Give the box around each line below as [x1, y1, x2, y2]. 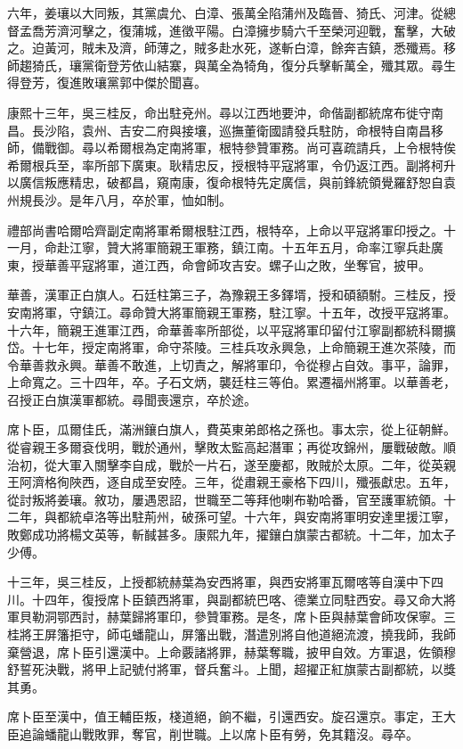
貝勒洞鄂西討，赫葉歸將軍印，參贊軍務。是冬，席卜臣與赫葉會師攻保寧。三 [19, 607, 456, 626]
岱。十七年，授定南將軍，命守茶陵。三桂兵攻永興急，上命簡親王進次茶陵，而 [7, 338, 456, 357]
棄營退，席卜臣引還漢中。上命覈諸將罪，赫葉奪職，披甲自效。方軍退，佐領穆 [7, 642, 456, 661]
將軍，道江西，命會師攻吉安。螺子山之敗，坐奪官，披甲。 [93, 255, 431, 274]
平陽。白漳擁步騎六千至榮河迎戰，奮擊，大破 [193, 21, 456, 39]
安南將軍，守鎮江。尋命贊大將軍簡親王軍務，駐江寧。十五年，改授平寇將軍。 [7, 302, 456, 321]
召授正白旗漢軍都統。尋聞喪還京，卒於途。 [7, 390, 256, 408]
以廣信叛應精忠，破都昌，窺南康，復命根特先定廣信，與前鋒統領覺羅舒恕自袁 [7, 173, 456, 192]
